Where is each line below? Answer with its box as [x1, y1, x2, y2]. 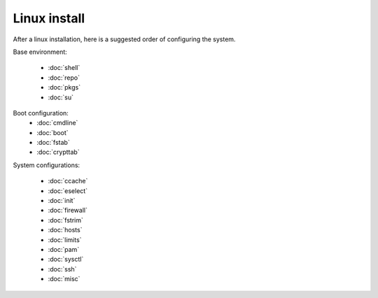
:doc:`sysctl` [48, 255, 84, 264]
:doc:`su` [48, 93, 73, 101]
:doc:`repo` [48, 73, 80, 82]
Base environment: [13, 48, 68, 56]
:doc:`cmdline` [36, 119, 78, 127]
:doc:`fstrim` [48, 215, 83, 224]
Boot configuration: [13, 108, 69, 117]
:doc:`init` [48, 197, 76, 205]
